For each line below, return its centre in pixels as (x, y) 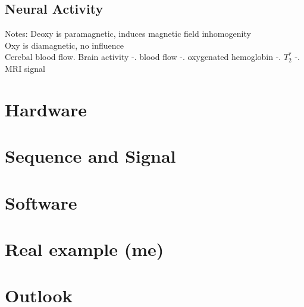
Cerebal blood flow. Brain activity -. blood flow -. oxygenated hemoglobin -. (143, 57)
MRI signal (25, 68)
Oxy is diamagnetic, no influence (64, 45)
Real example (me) (84, 249)
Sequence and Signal (90, 156)
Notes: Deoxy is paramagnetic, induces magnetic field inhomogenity (128, 34)
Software (41, 202)
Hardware (46, 109)
